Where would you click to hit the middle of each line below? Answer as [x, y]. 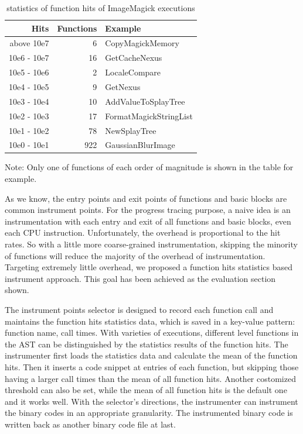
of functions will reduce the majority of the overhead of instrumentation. [135, 255]
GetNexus [123, 86]
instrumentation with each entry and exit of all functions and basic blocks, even [148, 221]
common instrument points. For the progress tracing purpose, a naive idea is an [148, 210]
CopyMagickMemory [142, 43]
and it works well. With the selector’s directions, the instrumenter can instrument [151, 401]
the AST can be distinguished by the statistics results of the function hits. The [147, 344]
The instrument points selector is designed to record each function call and [139, 309]
